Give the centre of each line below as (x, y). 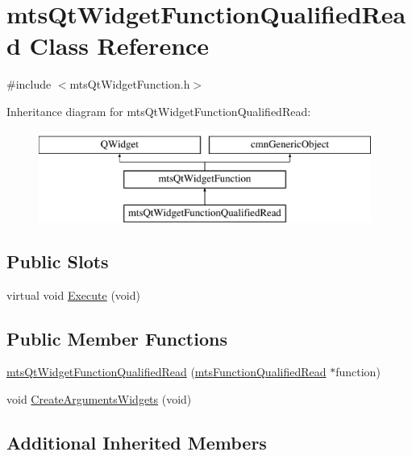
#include (29, 84)
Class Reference (119, 46)
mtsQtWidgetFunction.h (130, 84)
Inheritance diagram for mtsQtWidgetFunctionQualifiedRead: (159, 111)
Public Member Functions (117, 338)
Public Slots (58, 261)
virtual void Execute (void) (73, 294)
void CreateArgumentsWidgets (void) (99, 399)
